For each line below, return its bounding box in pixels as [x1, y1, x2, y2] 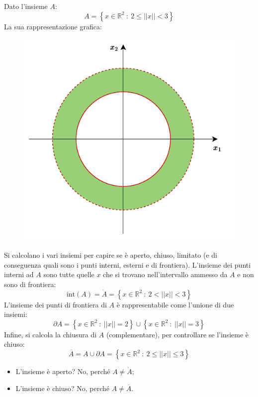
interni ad [4, 269, 34, 280]
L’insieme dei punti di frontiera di [4, 299, 107, 309]
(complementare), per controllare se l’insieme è [106, 329, 249, 339]
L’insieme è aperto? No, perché [15, 366, 110, 377]
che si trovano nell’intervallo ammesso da [103, 269, 228, 280]
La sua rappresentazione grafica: [4, 21, 102, 31]
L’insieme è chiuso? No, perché [15, 383, 109, 393]
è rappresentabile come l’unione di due [116, 299, 234, 309]
